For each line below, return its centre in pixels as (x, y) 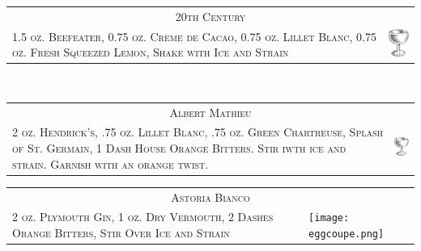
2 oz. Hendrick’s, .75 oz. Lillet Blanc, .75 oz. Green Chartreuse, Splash (198, 132)
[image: (329, 218)
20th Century (210, 16)
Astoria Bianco (210, 197)
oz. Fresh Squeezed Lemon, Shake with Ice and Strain (151, 52)
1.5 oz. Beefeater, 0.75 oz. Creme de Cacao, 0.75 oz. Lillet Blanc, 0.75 (194, 36)
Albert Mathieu (210, 112)
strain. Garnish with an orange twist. (111, 163)
